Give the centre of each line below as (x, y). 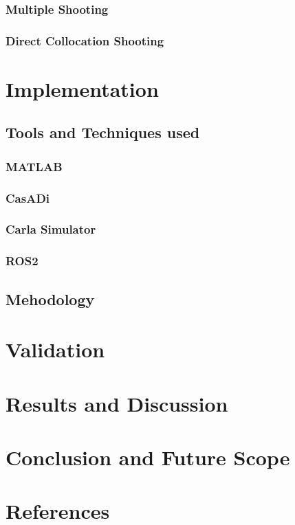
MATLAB (34, 166)
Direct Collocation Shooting (85, 40)
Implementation (82, 88)
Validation (55, 349)
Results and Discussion (117, 403)
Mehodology (50, 299)
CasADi (28, 198)
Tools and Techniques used (103, 132)
